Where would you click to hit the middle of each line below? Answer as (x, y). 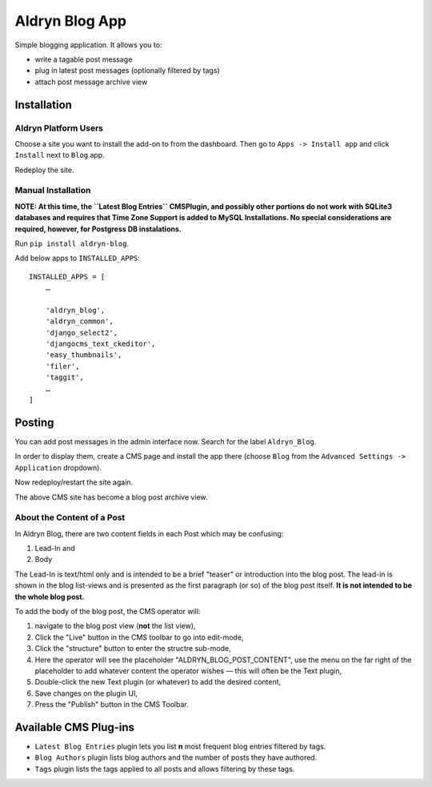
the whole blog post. (50, 596)
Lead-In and (55, 548)
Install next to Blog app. (60, 155)
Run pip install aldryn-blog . (72, 243)
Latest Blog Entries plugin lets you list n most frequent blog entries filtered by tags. (180, 747)
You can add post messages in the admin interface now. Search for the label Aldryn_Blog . (166, 441)
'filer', (62, 366)
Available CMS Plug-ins (75, 727)
